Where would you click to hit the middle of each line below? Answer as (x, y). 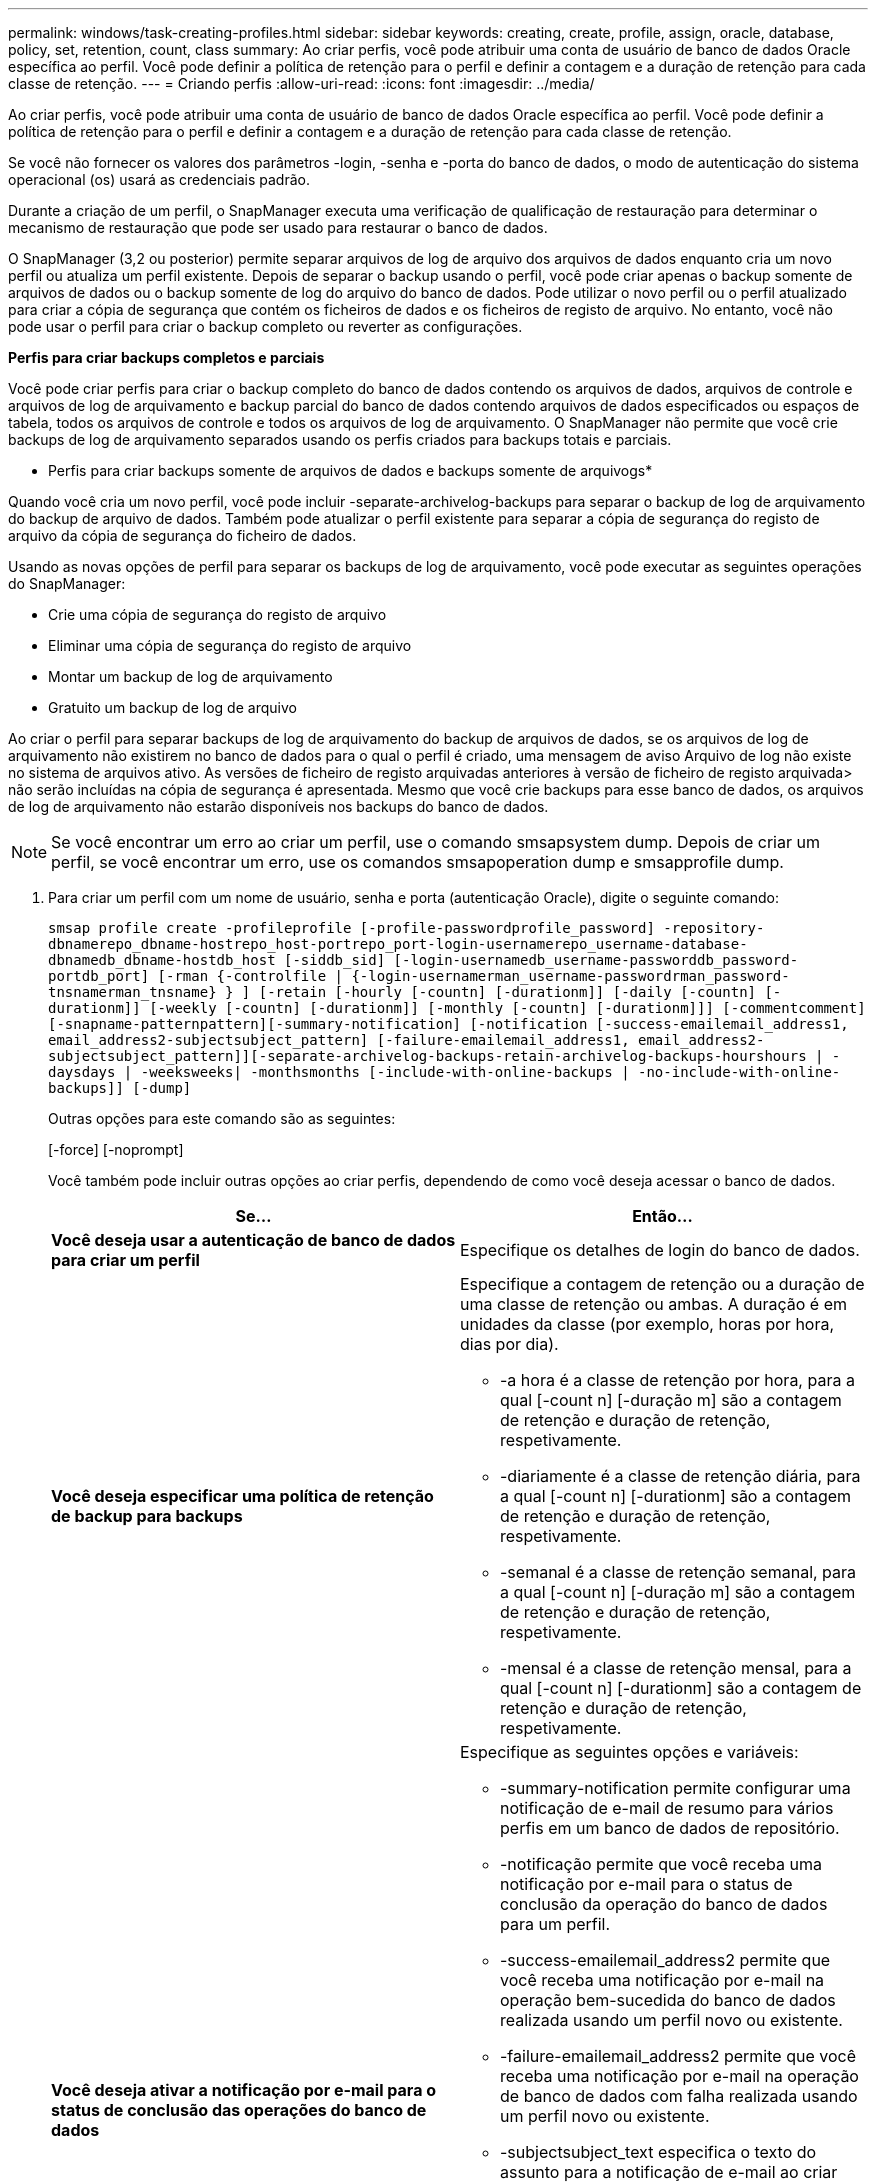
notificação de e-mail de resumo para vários (667, 1808)
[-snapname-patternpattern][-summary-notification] (255, 1024)
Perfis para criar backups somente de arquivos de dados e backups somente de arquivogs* (350, 470)
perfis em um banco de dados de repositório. (670, 1828)
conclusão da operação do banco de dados (664, 1904)
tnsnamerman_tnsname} (132, 992)
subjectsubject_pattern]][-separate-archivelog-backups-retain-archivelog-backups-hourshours (427, 1056)
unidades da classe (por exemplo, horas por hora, (647, 1324)
